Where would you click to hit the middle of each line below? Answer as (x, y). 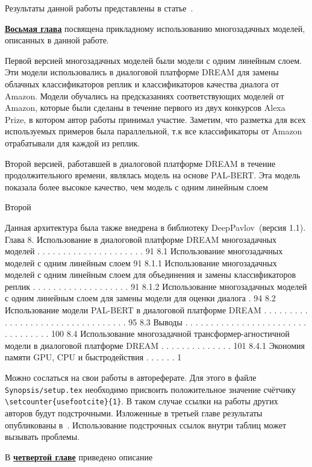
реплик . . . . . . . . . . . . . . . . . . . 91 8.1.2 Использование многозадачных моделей (156, 286)
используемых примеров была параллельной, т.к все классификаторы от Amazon (154, 131)
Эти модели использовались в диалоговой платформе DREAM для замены (142, 72)
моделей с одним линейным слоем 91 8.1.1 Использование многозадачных (141, 262)
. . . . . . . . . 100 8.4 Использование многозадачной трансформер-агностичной (147, 334)
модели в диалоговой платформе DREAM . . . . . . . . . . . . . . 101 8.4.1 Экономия (155, 345)
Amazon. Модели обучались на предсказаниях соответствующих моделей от (145, 96)
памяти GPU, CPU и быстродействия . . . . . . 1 (93, 357)
